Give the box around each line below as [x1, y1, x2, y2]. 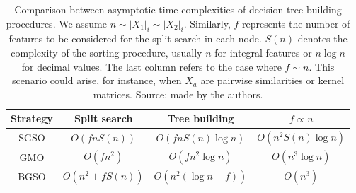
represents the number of [242, 16, 350, 30]
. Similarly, [183, 16, 231, 30]
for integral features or [214, 45, 312, 59]
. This [309, 59, 335, 74]
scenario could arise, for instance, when [12, 73, 182, 88]
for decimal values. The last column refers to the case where [21, 59, 282, 74]
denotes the [297, 31, 348, 46]
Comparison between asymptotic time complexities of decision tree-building [14, 2, 342, 16]
